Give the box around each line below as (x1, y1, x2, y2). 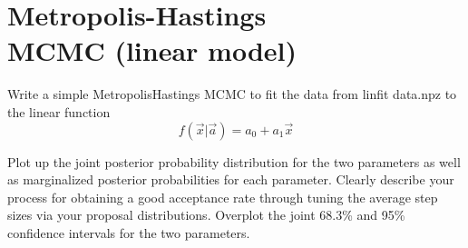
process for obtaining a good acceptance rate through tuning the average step (7, 187, 438, 206)
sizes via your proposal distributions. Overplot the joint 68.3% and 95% (7, 205, 405, 224)
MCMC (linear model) (7, 32, 297, 69)
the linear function (7, 102, 111, 121)
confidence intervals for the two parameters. (7, 223, 250, 242)
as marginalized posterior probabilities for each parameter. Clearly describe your (7, 170, 454, 189)
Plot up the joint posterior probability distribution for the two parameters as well (7, 152, 461, 171)
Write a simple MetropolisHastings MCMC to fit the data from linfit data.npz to (7, 84, 457, 104)
